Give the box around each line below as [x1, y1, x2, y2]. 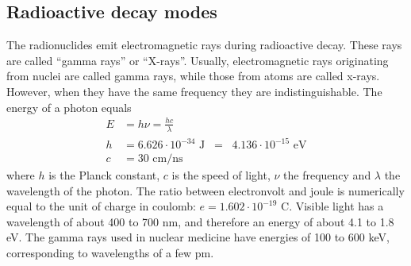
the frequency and [283, 167, 371, 183]
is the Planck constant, [48, 167, 160, 183]
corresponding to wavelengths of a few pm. [6, 245, 214, 261]
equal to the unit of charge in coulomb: [6, 198, 196, 214]
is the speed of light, [171, 167, 271, 183]
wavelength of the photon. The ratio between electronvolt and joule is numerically [6, 182, 405, 199]
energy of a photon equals [6, 98, 132, 115]
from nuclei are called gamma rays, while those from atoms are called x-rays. [6, 67, 380, 84]
